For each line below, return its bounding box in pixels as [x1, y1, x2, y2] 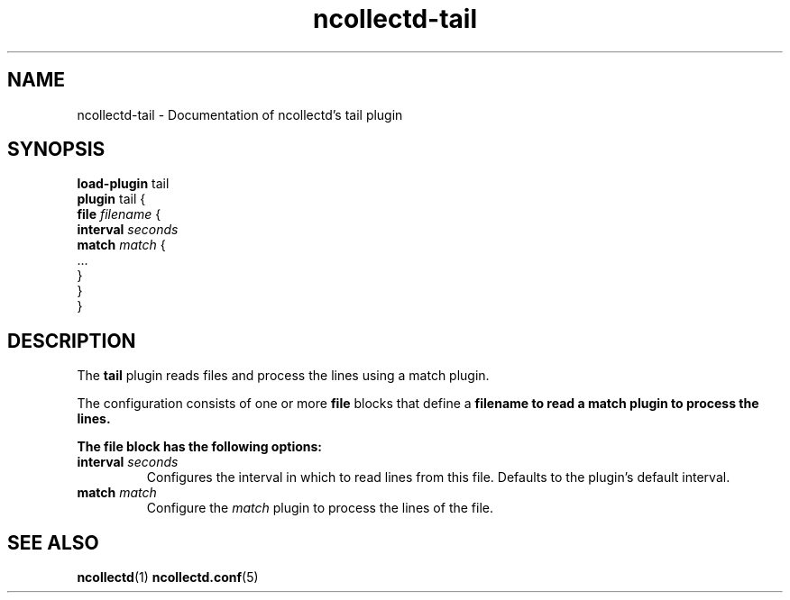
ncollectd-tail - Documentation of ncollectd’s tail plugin [77, 106, 403, 123]
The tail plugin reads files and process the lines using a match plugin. [77, 368, 490, 384]
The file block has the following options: [77, 439, 323, 455]
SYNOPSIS [7, 138, 106, 161]
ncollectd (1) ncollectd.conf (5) [77, 569, 259, 586]
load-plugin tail [77, 176, 170, 192]
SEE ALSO [7, 531, 99, 554]
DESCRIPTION [7, 329, 136, 352]
